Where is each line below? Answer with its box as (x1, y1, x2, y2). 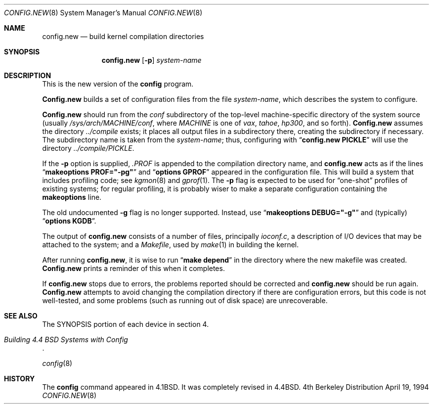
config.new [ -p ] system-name (101, 56, 202, 64)
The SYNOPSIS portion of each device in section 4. (42, 320, 209, 328)
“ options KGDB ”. (42, 217, 96, 225)
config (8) (42, 359, 73, 367)
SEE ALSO (4, 312, 38, 320)
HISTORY (4, 374, 35, 383)
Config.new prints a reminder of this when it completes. (42, 264, 225, 272)
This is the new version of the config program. (42, 80, 194, 88)
